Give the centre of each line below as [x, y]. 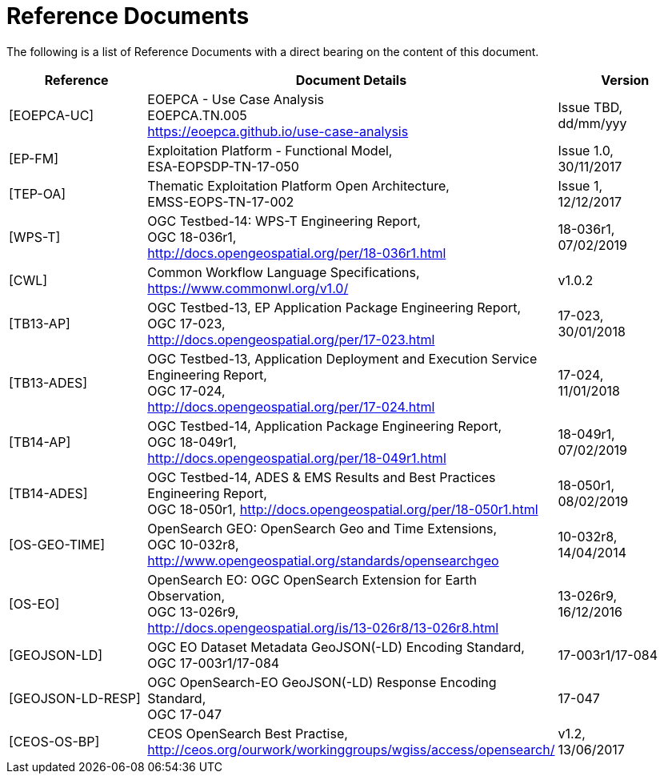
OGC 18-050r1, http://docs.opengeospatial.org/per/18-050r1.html [343, 509]
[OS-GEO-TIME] [57, 544]
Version [625, 80]
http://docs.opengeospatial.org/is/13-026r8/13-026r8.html [323, 627]
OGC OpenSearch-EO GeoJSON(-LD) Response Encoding [322, 682]
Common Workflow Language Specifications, [284, 272]
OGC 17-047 [185, 714]
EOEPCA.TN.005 [197, 115]
